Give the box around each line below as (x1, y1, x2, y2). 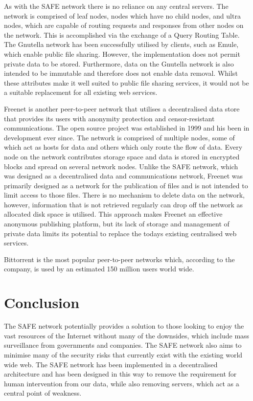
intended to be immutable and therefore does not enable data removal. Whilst (4, 68, 238, 78)
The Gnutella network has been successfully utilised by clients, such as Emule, (4, 39, 239, 49)
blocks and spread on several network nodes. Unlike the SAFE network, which (4, 161, 238, 171)
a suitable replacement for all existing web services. (4, 87, 158, 97)
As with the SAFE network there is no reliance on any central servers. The (4, 1, 229, 11)
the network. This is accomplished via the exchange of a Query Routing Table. (4, 29, 240, 40)
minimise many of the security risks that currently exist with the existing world (4, 349, 243, 359)
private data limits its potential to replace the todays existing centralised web (4, 228, 237, 238)
